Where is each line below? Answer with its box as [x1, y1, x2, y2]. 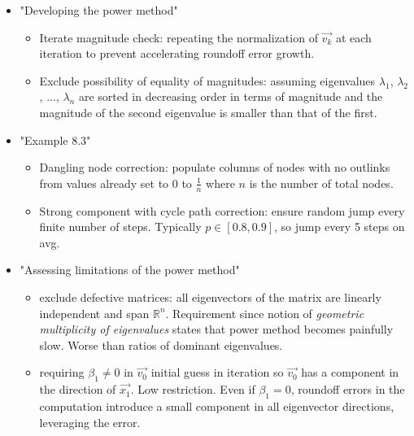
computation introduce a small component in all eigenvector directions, [39, 397, 394, 414]
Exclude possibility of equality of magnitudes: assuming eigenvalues [39, 72, 376, 89]
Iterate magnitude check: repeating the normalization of [39, 28, 318, 46]
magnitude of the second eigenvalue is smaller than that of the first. [39, 103, 377, 120]
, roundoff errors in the [290, 381, 405, 398]
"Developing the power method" [20, 2, 178, 18]
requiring [39, 364, 85, 381]
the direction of [39, 381, 116, 398]
